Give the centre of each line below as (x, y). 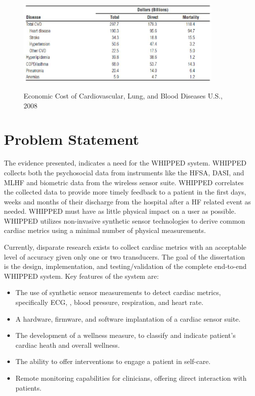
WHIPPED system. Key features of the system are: (82, 276)
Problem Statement (71, 139)
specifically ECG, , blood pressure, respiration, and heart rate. (109, 302)
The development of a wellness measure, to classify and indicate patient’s (126, 335)
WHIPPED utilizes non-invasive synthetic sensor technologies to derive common (125, 220)
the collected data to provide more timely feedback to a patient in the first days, (125, 192)
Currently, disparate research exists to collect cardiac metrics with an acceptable (125, 247)
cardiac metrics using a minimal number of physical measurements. (105, 230)
